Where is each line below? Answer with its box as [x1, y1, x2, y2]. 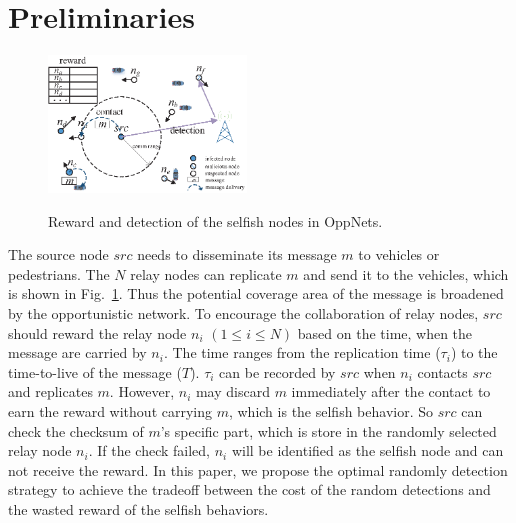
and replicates [8, 381, 93, 402]
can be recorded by [219, 361, 336, 382]
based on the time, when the [297, 322, 473, 343]
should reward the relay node [8, 322, 187, 343]
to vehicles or [358, 244, 440, 265]
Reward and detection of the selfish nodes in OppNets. [48, 210, 383, 231]
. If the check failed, [88, 440, 211, 461]
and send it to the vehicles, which [303, 263, 509, 284]
